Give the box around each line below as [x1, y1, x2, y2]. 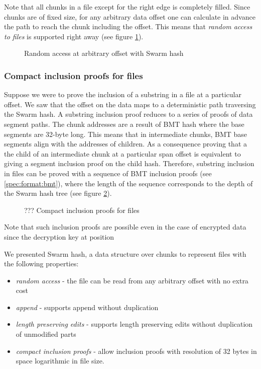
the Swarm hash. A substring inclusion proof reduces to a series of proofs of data [4, 109, 253, 119]
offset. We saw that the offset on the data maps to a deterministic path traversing [4, 99, 256, 109]
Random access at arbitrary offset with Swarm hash [24, 48, 184, 58]
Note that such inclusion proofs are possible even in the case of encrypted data [4, 222, 246, 232]
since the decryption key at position [4, 231, 114, 242]
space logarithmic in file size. [16, 355, 104, 366]
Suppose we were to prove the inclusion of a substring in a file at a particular [4, 89, 242, 100]
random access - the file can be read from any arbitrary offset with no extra [16, 275, 248, 285]
